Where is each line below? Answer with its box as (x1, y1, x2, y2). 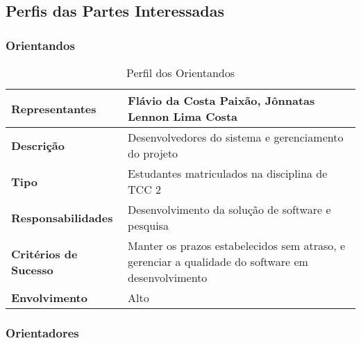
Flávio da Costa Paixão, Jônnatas (128, 92, 315, 108)
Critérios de (11, 245, 78, 262)
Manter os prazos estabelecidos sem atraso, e (128, 237, 346, 253)
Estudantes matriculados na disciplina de (128, 165, 328, 181)
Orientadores (6, 324, 79, 341)
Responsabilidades (11, 209, 113, 226)
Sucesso (11, 261, 53, 278)
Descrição (11, 137, 65, 153)
